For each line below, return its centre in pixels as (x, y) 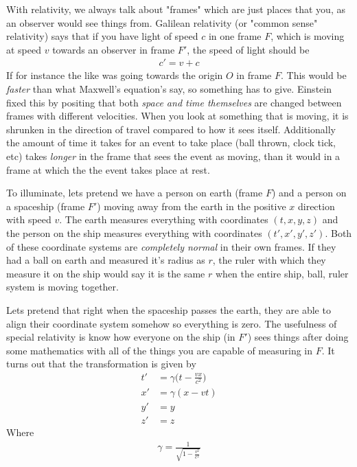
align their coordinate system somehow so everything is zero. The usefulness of (172, 323)
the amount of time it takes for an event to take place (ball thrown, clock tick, (171, 143)
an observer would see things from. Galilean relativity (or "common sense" (162, 22)
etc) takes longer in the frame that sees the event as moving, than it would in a (173, 156)
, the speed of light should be (248, 49)
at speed (24, 49)
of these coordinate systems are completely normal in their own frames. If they (171, 246)
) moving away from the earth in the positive (192, 206)
